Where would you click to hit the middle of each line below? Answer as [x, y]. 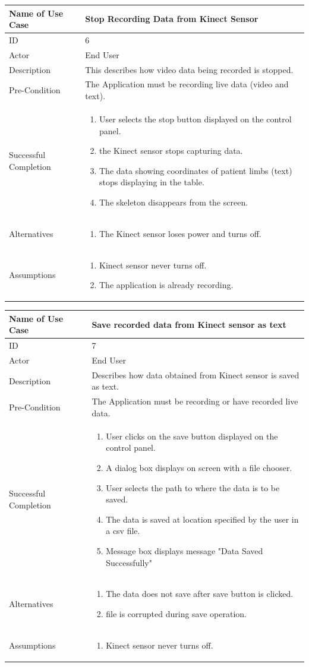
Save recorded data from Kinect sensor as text [189, 324]
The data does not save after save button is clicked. [200, 594]
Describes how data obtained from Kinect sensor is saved [196, 374]
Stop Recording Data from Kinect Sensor [172, 19]
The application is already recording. [166, 285]
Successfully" [129, 562]
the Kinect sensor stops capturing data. [171, 151]
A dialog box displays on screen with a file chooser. [199, 467]
